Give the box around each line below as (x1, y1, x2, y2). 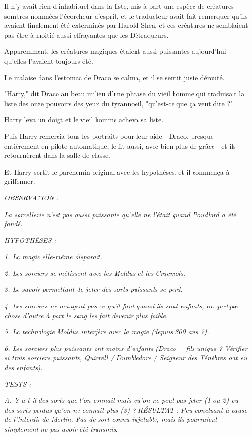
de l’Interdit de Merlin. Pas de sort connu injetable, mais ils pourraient (4, 414, 217, 424)
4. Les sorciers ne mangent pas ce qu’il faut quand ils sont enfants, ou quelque (4, 301, 238, 311)
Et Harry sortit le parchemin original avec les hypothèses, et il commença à (4, 166, 230, 176)
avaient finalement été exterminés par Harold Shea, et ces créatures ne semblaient (4, 20, 248, 30)
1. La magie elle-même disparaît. (4, 251, 102, 262)
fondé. (4, 218, 23, 229)
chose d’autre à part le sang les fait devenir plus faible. (4, 310, 168, 320)
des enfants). (4, 362, 43, 372)
